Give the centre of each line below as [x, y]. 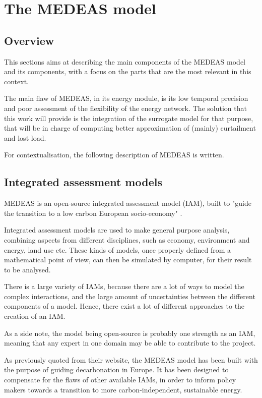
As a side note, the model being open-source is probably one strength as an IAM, [130, 333]
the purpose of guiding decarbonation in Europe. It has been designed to [116, 369]
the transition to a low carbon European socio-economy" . [93, 213]
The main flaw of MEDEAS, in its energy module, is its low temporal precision [126, 98]
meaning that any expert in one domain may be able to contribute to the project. [130, 343]
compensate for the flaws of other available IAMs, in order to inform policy [120, 380]
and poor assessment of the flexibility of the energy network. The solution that [125, 108]
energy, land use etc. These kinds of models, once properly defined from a [118, 249]
